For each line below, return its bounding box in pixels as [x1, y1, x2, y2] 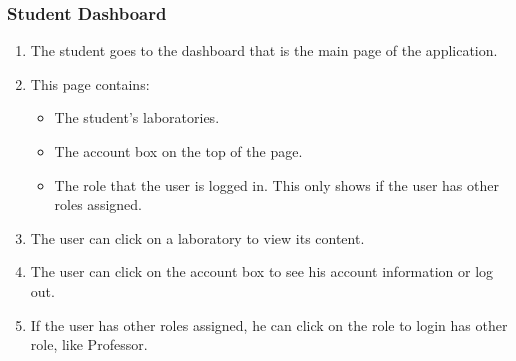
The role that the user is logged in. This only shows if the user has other [54, 174, 499, 195]
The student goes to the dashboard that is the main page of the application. [30, 40, 498, 61]
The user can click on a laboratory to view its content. [30, 227, 365, 248]
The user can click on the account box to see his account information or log [30, 261, 494, 282]
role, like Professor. [30, 334, 148, 355]
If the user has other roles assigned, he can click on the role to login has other [30, 314, 508, 335]
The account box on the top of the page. [54, 141, 303, 161]
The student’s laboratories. [54, 107, 220, 128]
